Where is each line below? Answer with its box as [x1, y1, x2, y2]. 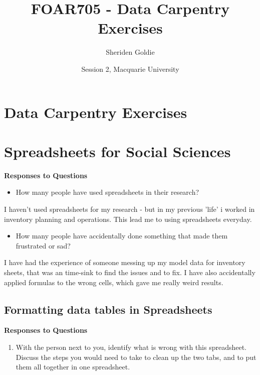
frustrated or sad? [16, 240, 71, 251]
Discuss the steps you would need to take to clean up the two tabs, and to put [16, 351, 256, 362]
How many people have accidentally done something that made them [16, 230, 228, 241]
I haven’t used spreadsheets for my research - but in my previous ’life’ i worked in [4, 204, 255, 214]
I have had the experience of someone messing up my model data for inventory [4, 257, 245, 268]
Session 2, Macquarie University [81, 63, 179, 74]
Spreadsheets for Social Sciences [4, 141, 231, 161]
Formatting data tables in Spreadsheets [4, 301, 212, 317]
